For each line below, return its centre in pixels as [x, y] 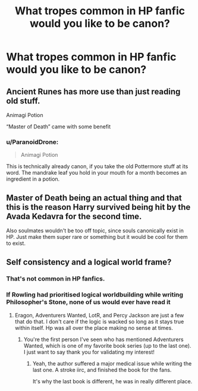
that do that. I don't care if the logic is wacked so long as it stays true [99, 321]
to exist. [16, 243]
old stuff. [23, 101]
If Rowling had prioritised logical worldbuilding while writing [95, 295]
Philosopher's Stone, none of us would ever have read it [88, 302]
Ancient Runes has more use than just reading [93, 91]
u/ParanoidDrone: [32, 142]
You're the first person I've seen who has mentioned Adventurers [103, 339]
